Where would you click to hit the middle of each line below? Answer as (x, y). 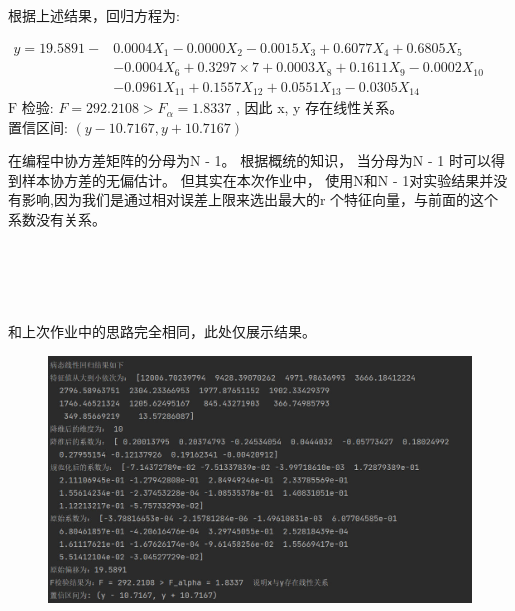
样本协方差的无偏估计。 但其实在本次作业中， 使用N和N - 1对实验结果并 (257, 179)
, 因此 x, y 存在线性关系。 (319, 107)
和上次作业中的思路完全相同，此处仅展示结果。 (162, 330)
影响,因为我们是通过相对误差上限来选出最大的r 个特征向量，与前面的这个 (260, 199)
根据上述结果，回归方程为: (94, 15)
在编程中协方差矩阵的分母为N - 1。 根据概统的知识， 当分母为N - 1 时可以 (249, 160)
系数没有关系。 (57, 219)
